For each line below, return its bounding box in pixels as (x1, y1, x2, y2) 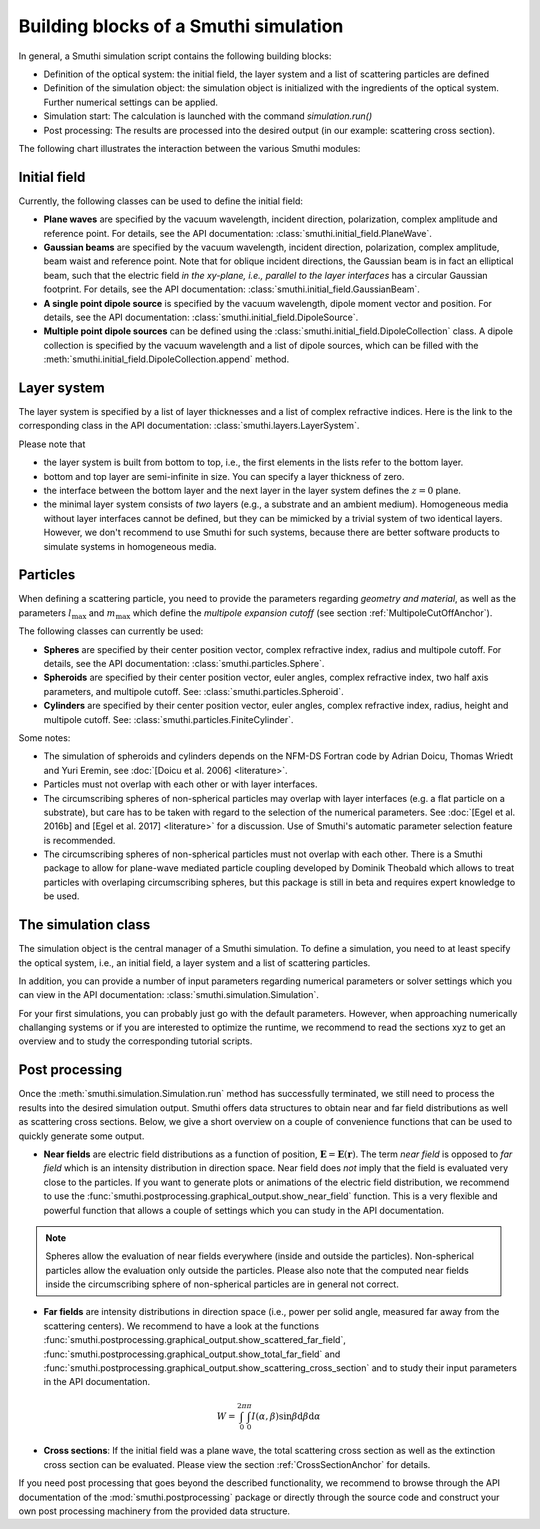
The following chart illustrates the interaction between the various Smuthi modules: (18, 142, 361, 154)
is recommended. (43, 834, 116, 846)
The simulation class (18, 916, 151, 934)
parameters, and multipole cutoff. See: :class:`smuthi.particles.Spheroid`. (43, 685, 344, 697)
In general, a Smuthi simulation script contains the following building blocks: (18, 50, 332, 62)
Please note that (18, 438, 86, 450)
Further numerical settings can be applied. (43, 96, 219, 108)
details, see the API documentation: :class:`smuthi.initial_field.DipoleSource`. (43, 311, 359, 323)
